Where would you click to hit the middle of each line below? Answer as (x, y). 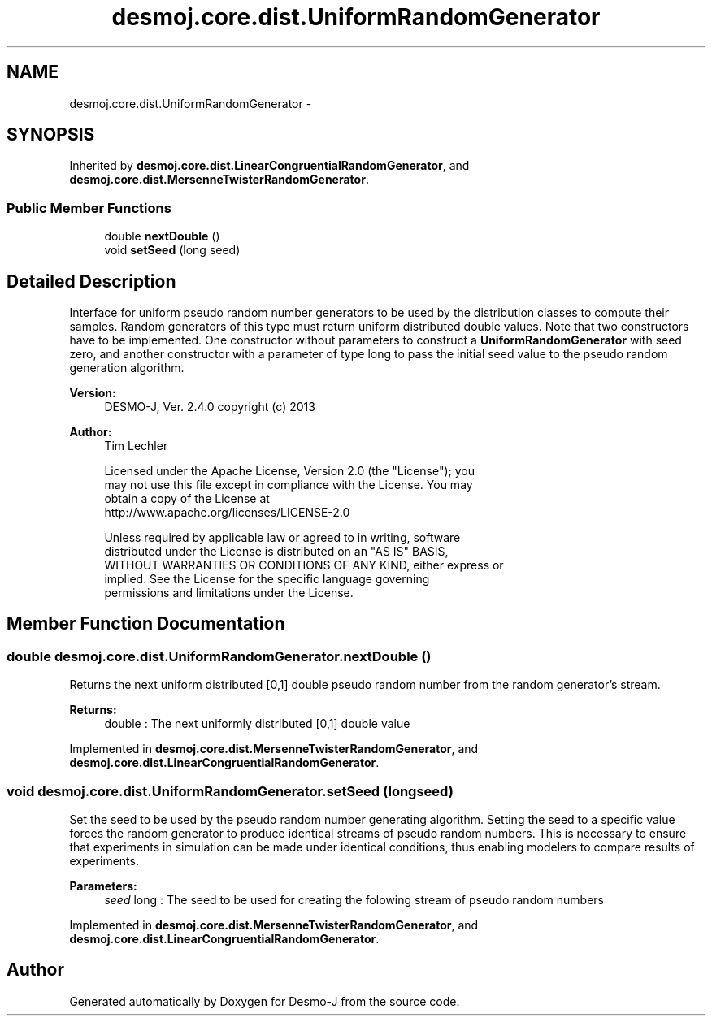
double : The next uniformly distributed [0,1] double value (257, 724)
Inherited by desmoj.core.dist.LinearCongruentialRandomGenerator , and (269, 166)
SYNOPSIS (51, 135)
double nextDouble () (162, 236)
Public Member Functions (89, 208)
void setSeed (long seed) (172, 250)
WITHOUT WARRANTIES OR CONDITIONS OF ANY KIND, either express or (304, 565)
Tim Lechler (136, 446)
